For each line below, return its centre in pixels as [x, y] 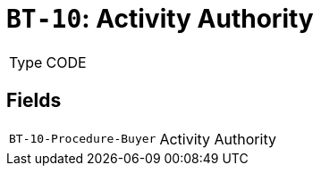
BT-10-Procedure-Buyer [83, 139]
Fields [34, 101]
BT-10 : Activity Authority [160, 19]
